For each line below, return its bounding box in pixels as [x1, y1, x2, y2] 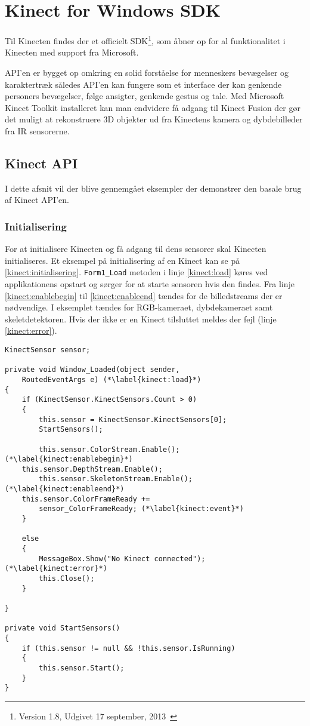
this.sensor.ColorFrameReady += [21, 494, 150, 503]
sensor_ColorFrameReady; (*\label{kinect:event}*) [39, 504, 244, 513]
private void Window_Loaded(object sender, [5, 365, 180, 374]
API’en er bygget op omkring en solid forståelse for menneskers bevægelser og [5, 66, 289, 78]
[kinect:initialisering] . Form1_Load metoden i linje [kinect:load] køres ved [5, 266, 268, 278]
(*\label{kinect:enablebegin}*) [5, 455, 133, 464]
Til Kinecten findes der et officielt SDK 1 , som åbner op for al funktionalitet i [5, 33, 286, 47]
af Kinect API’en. [5, 193, 69, 206]
